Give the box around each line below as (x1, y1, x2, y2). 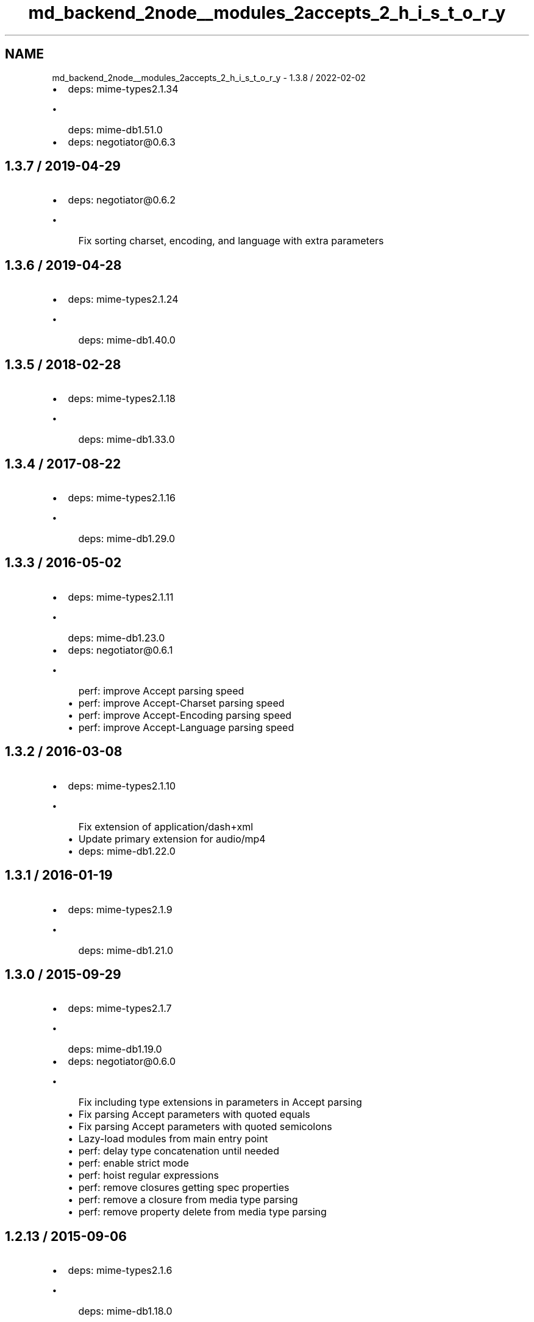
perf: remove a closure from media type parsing (78, 1193, 298, 1206)
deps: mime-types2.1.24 (68, 293, 179, 306)
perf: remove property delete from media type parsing (78, 1206, 327, 1218)
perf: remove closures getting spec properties (78, 1181, 290, 1194)
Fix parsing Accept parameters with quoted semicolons (78, 1120, 332, 1133)
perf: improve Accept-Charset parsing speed (78, 696, 285, 709)
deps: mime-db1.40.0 (78, 334, 176, 347)
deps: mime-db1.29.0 (78, 532, 176, 545)
